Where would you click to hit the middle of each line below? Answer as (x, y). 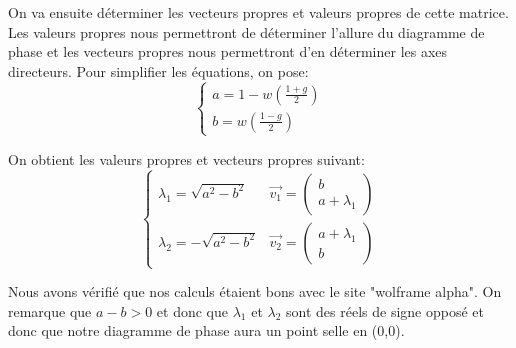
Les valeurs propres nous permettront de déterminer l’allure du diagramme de (246, 31)
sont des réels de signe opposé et (385, 310)
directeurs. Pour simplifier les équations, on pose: (158, 70)
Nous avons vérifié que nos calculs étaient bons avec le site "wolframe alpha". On (255, 291)
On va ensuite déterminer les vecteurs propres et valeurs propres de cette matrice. (258, 12)
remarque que (50, 310)
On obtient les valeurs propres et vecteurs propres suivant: (186, 158)
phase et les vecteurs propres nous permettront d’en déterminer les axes (228, 51)
